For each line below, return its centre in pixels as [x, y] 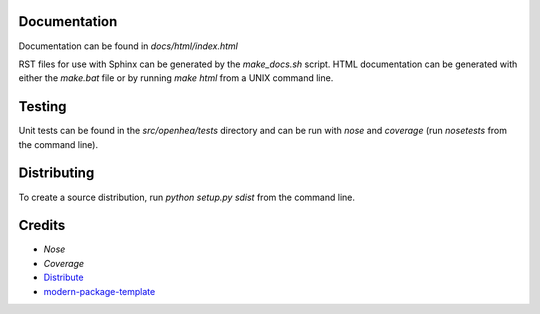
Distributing [56, 173]
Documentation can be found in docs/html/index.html [128, 46]
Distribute [63, 277]
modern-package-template [99, 291]
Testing [42, 106]
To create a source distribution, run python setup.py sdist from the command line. [186, 197]
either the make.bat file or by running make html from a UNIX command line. [176, 78]
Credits [42, 225]
